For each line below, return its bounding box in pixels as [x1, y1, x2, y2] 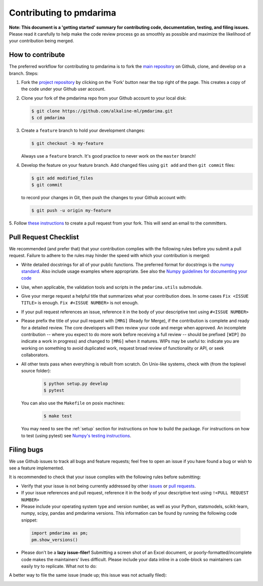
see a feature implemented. [9, 465, 64, 471]
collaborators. [21, 352, 49, 358]
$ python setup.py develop [43, 381, 108, 386]
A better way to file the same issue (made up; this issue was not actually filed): [9, 572, 167, 578]
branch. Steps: [9, 70, 38, 76]
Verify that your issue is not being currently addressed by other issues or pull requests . [21, 483, 196, 489]
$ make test [43, 413, 73, 419]
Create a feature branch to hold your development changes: [21, 127, 146, 134]
